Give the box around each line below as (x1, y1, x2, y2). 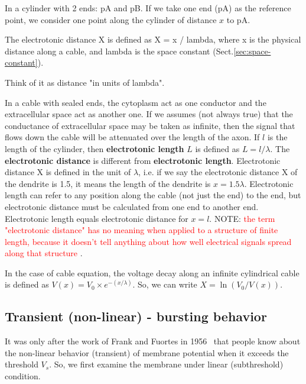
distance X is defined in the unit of (5, 166, 131, 178)
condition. (5, 370, 41, 382)
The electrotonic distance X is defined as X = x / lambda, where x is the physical (5, 33, 301, 46)
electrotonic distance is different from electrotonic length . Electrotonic (5, 154, 281, 166)
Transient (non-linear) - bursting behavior (5, 307, 267, 325)
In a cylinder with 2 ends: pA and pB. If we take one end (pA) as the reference (5, 2, 291, 14)
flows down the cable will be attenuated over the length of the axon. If (5, 131, 260, 143)
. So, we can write (132, 278, 197, 291)
